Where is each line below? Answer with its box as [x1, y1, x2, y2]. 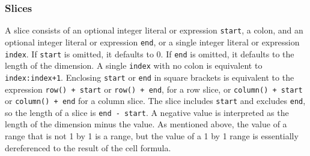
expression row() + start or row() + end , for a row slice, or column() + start [5, 82, 303, 95]
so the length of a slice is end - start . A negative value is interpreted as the [5, 106, 289, 118]
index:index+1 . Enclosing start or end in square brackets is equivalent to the [5, 71, 294, 83]
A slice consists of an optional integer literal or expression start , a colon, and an [5, 24, 303, 36]
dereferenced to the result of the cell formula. [5, 141, 171, 154]
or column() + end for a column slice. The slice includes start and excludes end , [5, 94, 306, 107]
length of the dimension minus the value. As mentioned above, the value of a [5, 118, 287, 130]
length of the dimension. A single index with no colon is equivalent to [5, 59, 263, 72]
